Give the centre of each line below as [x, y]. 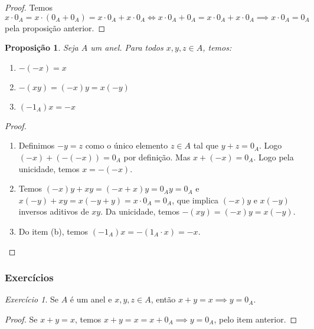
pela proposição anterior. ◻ [55, 27]
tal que [206, 145]
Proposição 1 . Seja [42, 47]
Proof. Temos [29, 7]
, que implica [195, 200]
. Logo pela [274, 157]
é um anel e [91, 299]
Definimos [37, 145]
